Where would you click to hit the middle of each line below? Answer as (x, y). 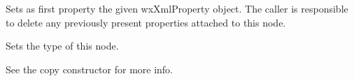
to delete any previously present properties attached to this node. (146, 22)
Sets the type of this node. (62, 46)
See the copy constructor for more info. (90, 69)
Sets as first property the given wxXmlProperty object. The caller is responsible (177, 8)
